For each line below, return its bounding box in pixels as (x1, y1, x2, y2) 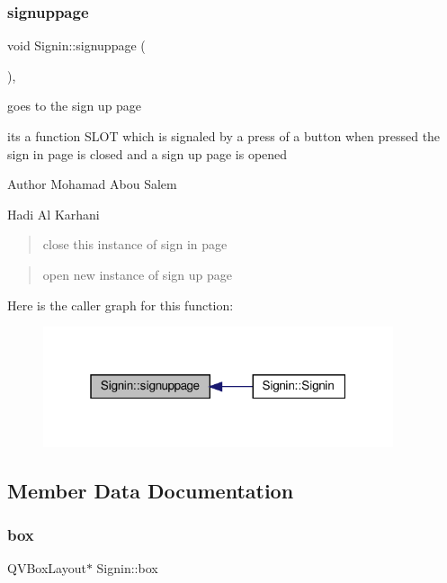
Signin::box (96, 559, 158, 578)
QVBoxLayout (7, 559, 86, 578)
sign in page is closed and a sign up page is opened (7, 144, 288, 163)
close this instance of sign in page (42, 235, 228, 254)
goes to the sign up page (7, 96, 142, 115)
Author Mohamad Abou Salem (7, 175, 177, 193)
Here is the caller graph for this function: (7, 295, 234, 314)
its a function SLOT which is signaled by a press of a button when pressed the (7, 127, 441, 145)
